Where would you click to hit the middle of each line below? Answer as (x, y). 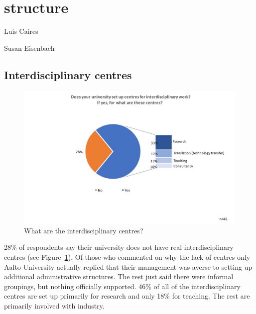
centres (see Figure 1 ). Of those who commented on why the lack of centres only (127, 257)
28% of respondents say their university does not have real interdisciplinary (119, 247)
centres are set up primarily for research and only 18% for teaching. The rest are (127, 296)
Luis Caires (21, 31)
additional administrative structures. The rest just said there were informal (119, 276)
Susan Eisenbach (29, 48)
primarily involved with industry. (54, 305)
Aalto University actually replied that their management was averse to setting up (128, 266)
